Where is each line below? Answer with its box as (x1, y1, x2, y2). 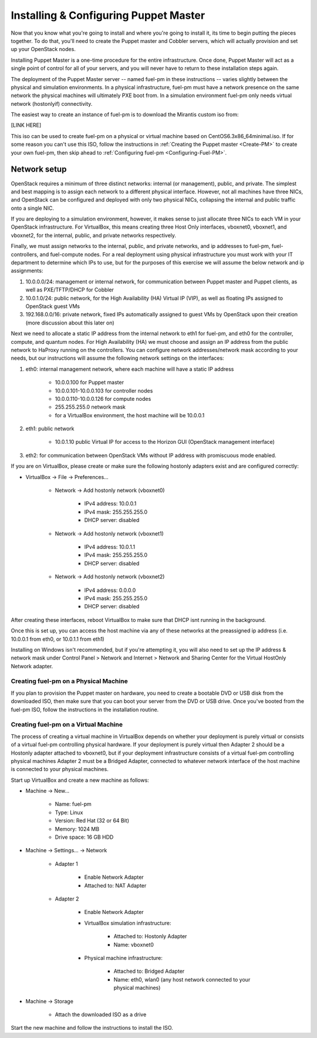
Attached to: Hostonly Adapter (113, 933, 187, 940)
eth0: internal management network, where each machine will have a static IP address (25, 365, 234, 373)
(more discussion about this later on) (25, 319, 114, 326)
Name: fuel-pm (55, 801, 92, 808)
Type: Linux (55, 809, 83, 816)
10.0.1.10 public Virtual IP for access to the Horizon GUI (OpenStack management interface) (55, 438, 275, 446)
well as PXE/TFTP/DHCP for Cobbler (25, 286, 114, 293)
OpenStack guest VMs (25, 303, 80, 310)
